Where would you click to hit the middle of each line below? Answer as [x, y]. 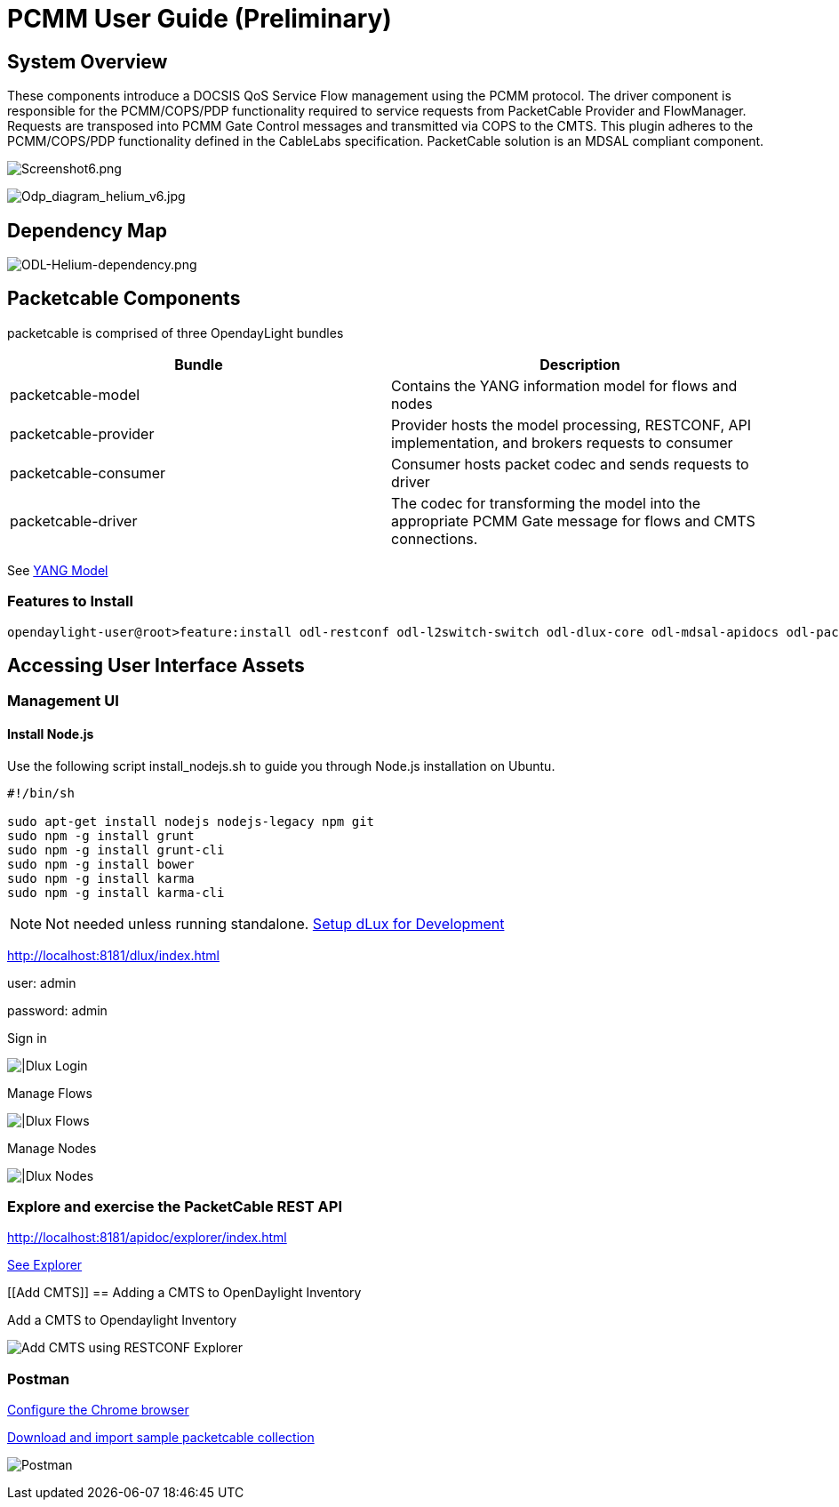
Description [580, 364]
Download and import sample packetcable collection [161, 1438]
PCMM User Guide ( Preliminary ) [200, 19]
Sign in [27, 1038]
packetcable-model [75, 394]
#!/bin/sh [41, 793]
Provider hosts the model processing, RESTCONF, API [571, 425]
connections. [435, 538]
